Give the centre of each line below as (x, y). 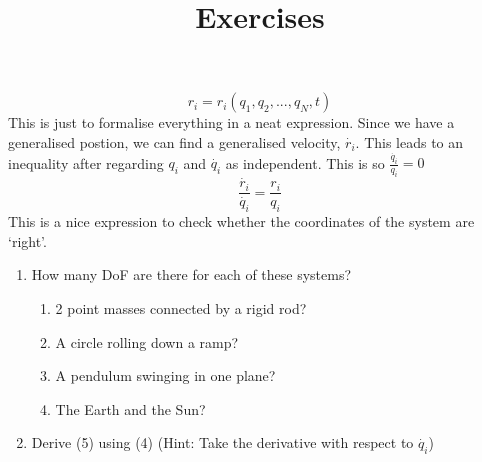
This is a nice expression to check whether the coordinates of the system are (241, 221)
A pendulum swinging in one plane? (165, 375)
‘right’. (27, 240)
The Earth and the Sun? (130, 408)
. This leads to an (409, 141)
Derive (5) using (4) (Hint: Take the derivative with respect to (222, 442)
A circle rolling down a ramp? (147, 341)
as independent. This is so (305, 162)
